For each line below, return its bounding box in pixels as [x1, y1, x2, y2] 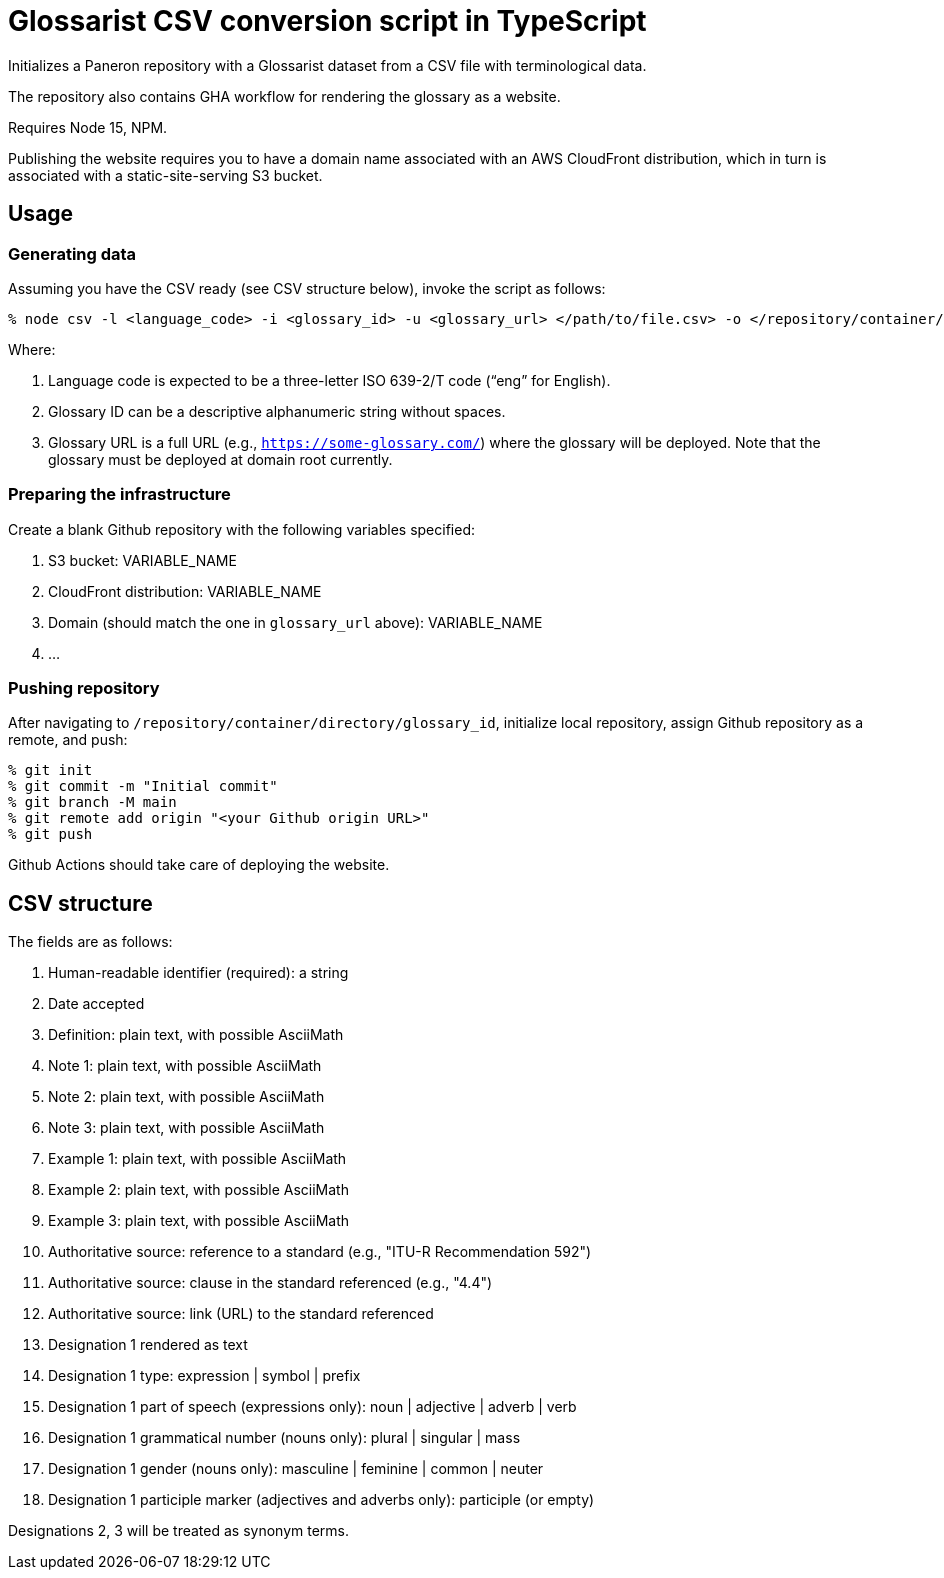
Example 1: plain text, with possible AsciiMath [48, 1150, 347, 1168]
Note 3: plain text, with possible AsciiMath [48, 1119, 325, 1137]
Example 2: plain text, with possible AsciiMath [48, 1181, 349, 1199]
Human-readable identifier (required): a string [48, 964, 349, 982]
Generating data [8, 243, 137, 264]
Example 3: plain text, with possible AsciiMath [48, 1212, 350, 1230]
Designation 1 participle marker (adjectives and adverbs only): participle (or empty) [48, 1491, 595, 1509]
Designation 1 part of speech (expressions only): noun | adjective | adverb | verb [48, 1398, 577, 1416]
